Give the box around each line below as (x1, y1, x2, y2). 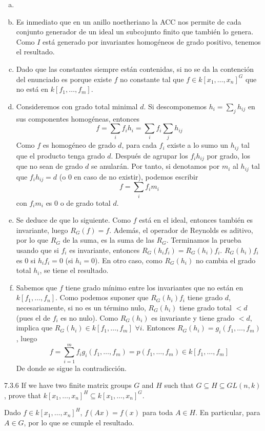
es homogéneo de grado (43, 140, 116, 150)
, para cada (121, 140, 157, 150)
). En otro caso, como (94, 254, 162, 265)
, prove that (4, 389, 41, 400)
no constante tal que (120, 73, 184, 84)
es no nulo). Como (60, 312, 118, 323)
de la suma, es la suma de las (63, 234, 154, 245)
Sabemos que (16, 282, 57, 292)
